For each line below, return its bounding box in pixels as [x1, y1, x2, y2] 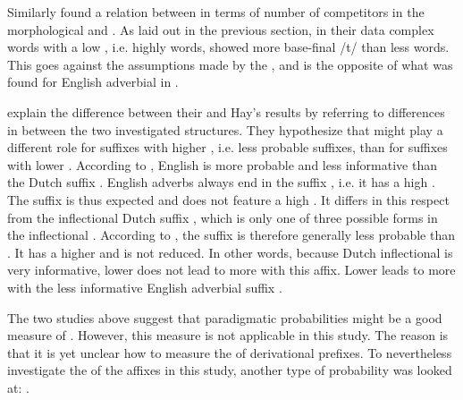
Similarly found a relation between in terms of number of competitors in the [7, 3, 425, 21]
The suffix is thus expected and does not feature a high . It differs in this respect [7, 190, 450, 209]
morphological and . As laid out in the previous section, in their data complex [7, 20, 434, 38]
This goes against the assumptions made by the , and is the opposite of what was [7, 55, 453, 73]
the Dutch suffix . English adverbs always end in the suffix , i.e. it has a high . [7, 173, 435, 191]
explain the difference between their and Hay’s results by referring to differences [7, 102, 445, 121]
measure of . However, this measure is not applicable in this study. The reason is [7, 326, 449, 345]
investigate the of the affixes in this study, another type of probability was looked [7, 361, 452, 379]
